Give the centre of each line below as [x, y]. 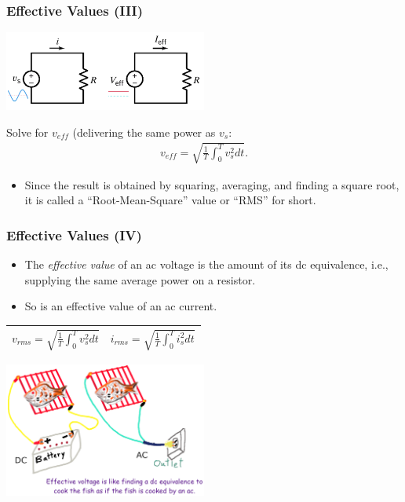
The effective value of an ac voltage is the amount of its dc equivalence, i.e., [206, 264]
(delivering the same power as [144, 132]
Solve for [27, 132]
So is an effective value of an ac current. [121, 306]
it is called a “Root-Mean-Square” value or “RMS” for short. [170, 200]
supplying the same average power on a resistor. [140, 279]
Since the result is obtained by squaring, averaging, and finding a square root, [212, 184]
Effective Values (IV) [74, 235]
